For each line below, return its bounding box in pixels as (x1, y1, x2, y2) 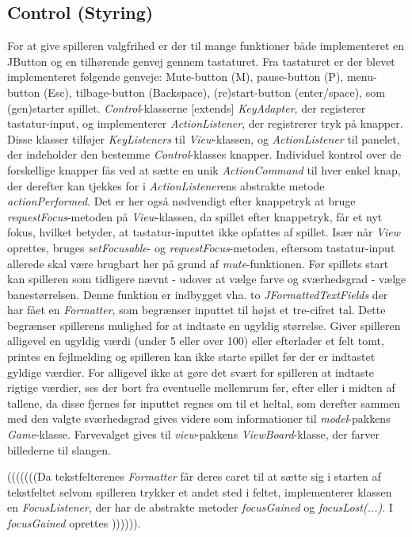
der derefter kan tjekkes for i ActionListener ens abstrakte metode (7, 177, 325, 194)
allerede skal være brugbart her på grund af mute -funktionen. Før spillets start (7, 255, 389, 271)
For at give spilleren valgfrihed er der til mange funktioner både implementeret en (7, 37, 405, 54)
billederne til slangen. (7, 441, 111, 458)
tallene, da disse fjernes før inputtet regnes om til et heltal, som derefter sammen (7, 394, 401, 411)
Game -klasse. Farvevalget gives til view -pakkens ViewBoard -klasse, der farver (7, 426, 380, 443)
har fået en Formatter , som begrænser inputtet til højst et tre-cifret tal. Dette (7, 301, 386, 318)
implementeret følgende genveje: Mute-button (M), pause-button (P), (7, 68, 344, 85)
